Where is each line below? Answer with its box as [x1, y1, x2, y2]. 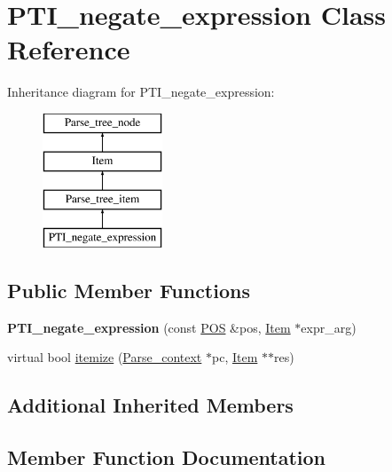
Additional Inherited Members [7, 391, 294, 419]
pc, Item [212, 348, 258, 366]
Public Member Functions [7, 277, 250, 304]
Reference [7, 31, 130, 67]
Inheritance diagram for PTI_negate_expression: [7, 83, 275, 101]
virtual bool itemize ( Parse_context [7, 348, 202, 366]
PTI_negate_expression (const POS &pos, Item [7, 318, 291, 336]
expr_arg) [301, 318, 357, 336]
